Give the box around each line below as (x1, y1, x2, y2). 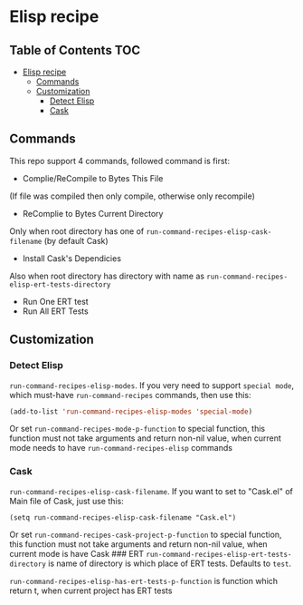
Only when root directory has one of (9, 225, 145, 237)
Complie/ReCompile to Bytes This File (22, 172, 164, 183)
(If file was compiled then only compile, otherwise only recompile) (9, 190, 256, 201)
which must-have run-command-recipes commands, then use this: (9, 389, 251, 400)
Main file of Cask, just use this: (9, 495, 124, 506)
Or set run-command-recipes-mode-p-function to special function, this (9, 424, 265, 434)
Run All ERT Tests (22, 306, 89, 317)
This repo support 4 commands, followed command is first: (9, 155, 231, 166)
